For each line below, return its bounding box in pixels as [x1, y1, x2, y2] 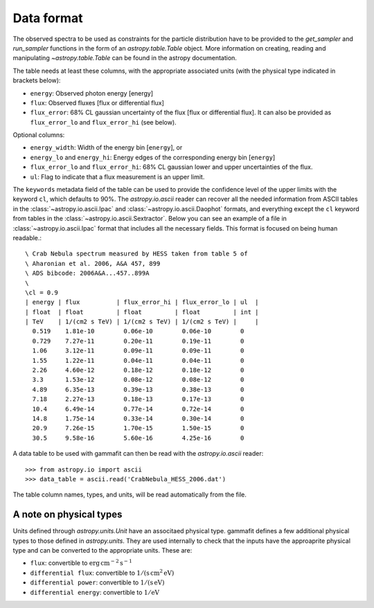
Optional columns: [12, 131, 65, 139]
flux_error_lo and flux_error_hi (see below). [30, 118, 177, 126]
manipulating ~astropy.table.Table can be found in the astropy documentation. [12, 54, 237, 62]
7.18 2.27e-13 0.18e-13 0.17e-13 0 [32, 395, 244, 403]
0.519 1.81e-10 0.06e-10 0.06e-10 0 [32, 328, 244, 335]
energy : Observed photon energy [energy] [30, 89, 154, 97]
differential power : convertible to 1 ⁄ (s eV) [30, 578, 165, 587]
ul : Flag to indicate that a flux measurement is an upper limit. [30, 172, 205, 181]
